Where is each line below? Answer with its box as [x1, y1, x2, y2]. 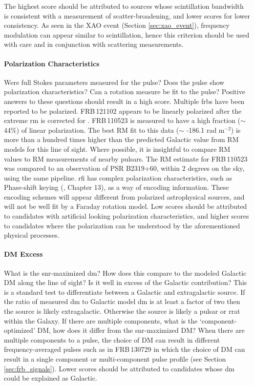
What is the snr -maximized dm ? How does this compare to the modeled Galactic [4, 267, 247, 278]
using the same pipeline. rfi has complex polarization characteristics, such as [4, 172, 232, 183]
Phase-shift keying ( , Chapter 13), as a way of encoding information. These [4, 182, 229, 192]
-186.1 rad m [186, 124, 225, 135]
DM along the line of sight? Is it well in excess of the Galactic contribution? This [4, 277, 247, 287]
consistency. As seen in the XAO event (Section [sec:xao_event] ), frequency [4, 20, 230, 30]
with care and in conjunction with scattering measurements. [4, 39, 184, 49]
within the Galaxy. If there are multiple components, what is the [4, 315, 198, 325]
